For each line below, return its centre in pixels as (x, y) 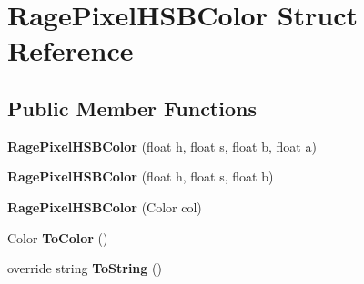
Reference (71, 50)
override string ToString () (85, 268)
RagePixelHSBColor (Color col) (105, 206)
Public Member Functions (132, 108)
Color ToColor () (58, 237)
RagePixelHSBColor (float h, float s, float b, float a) (162, 146)
